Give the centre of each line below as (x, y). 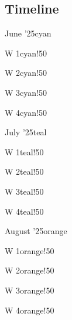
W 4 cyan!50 (26, 112)
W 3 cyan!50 (26, 92)
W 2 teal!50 (24, 171)
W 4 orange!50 (30, 310)
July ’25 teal (26, 132)
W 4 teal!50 (24, 211)
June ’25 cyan (28, 33)
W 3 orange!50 (30, 290)
